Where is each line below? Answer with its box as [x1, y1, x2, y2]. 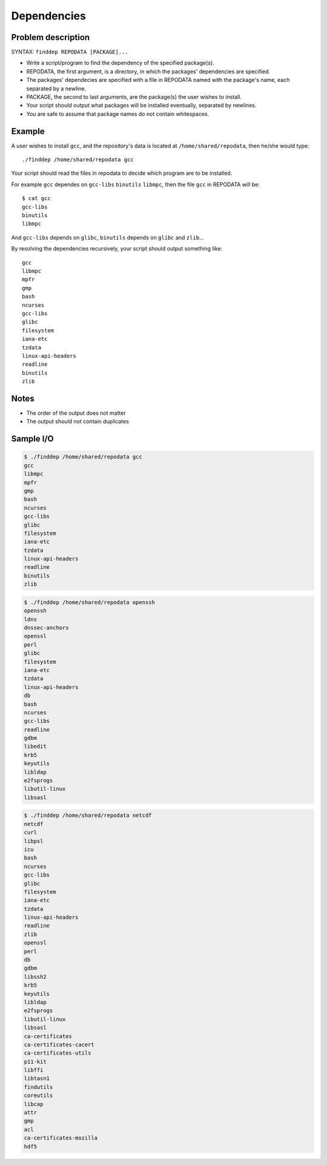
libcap [24, 1101, 44, 1107]
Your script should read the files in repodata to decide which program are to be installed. [11, 170, 233, 177]
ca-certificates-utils [24, 1050, 91, 1056]
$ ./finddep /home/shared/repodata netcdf [24, 812, 152, 819]
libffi [24, 1067, 44, 1073]
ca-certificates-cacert [24, 1041, 95, 1048]
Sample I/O [11, 434, 54, 444]
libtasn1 [24, 1075, 50, 1082]
